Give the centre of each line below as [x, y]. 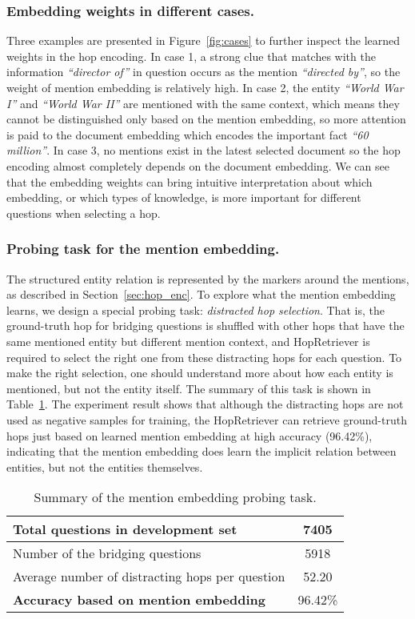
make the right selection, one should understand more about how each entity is [200, 373]
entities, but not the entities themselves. [105, 466]
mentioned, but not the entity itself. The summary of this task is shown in [189, 388]
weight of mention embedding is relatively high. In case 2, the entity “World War [205, 87]
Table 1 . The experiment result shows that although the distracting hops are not [205, 404]
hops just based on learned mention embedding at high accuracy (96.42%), [190, 435]
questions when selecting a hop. [84, 213]
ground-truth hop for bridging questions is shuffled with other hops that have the [206, 326]
